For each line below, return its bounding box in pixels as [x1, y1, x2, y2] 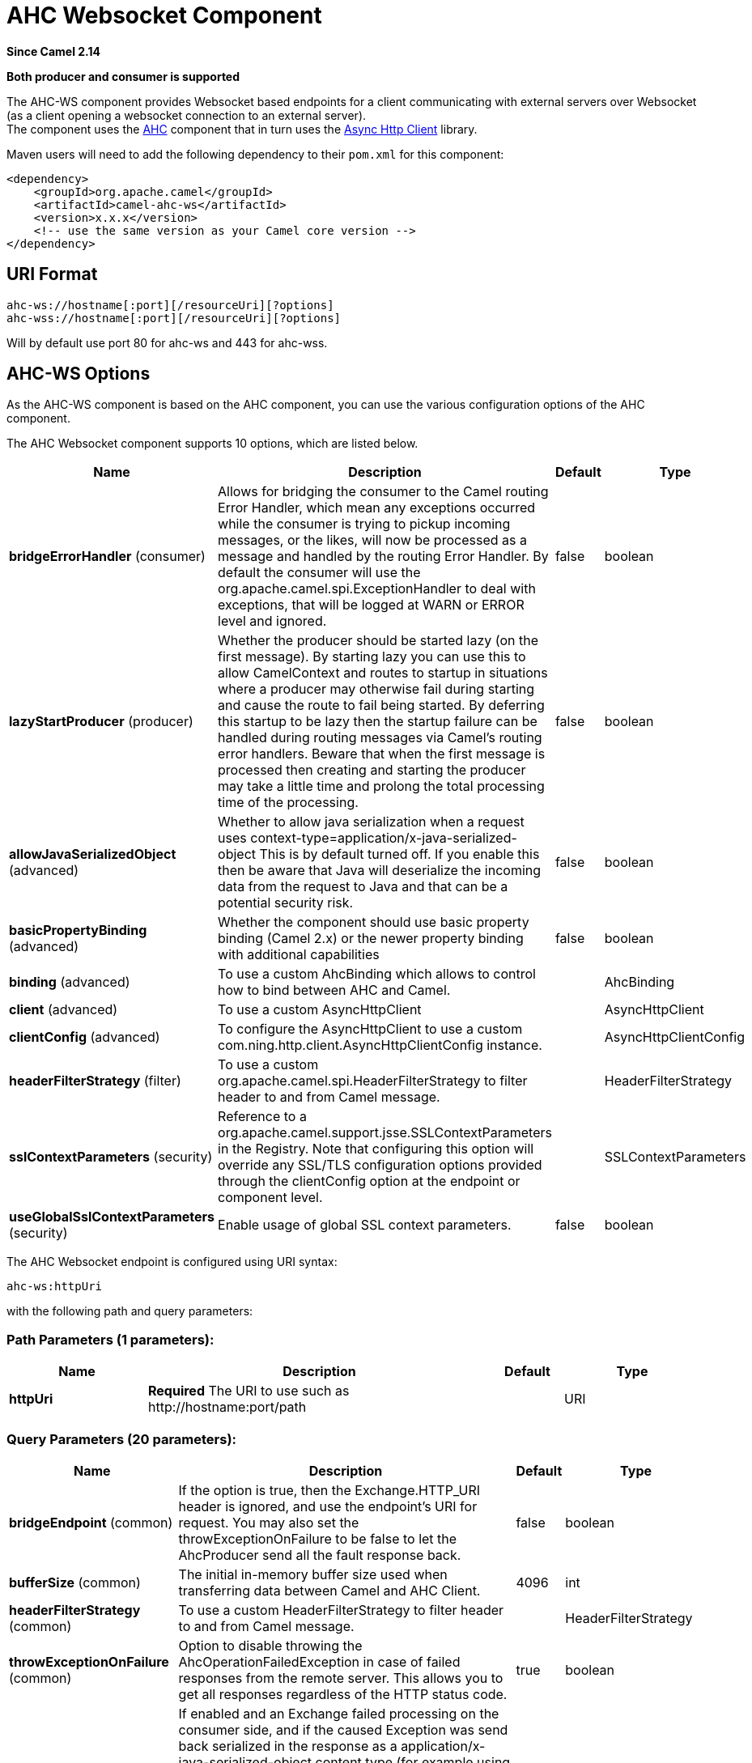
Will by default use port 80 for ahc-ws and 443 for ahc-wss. [6, 335, 328, 350]
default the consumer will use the [218, 564, 421, 581]
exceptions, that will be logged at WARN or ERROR [218, 597, 525, 614]
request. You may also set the [178, 1514, 359, 1531]
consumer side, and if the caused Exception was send [178, 1721, 508, 1738]
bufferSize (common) [9, 1574, 141, 1591]
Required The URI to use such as [148, 1383, 350, 1400]
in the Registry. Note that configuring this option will [218, 1141, 534, 1158]
